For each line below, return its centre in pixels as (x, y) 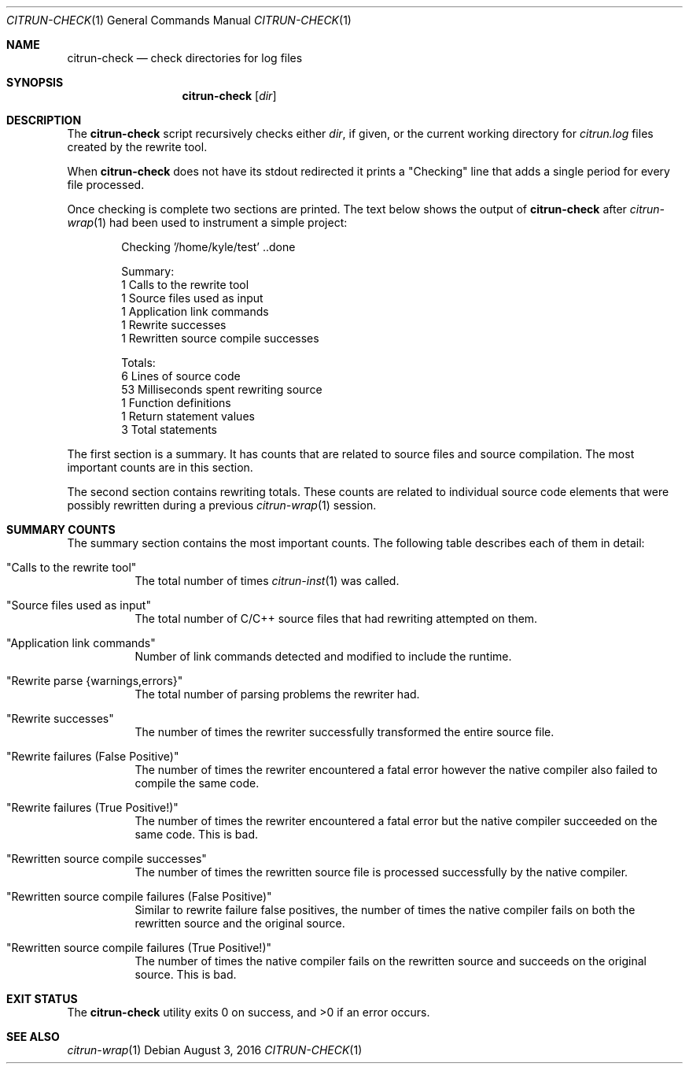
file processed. (106, 185)
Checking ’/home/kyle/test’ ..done (208, 247)
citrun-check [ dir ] (229, 96)
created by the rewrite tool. (137, 147)
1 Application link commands (195, 311)
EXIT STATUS (42, 999)
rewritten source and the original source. (240, 923)
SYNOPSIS (35, 82)
